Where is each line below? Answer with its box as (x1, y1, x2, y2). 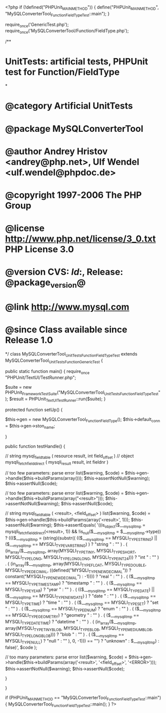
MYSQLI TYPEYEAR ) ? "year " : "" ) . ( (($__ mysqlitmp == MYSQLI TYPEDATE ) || (5, 586, 155, 594)
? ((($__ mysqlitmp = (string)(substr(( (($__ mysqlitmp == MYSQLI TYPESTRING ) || (5, 535, 158, 542)
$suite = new (5, 384, 32, 390)
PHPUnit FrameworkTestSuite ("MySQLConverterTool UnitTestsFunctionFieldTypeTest (5, 389, 159, 397)
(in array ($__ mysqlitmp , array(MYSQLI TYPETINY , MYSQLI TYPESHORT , (5, 548, 136, 555)
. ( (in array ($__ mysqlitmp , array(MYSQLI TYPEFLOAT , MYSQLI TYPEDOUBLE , (5, 560, 147, 568)
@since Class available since (5, 324, 127, 335)
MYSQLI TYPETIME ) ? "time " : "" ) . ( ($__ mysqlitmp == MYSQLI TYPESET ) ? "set (5, 599, 159, 606)
